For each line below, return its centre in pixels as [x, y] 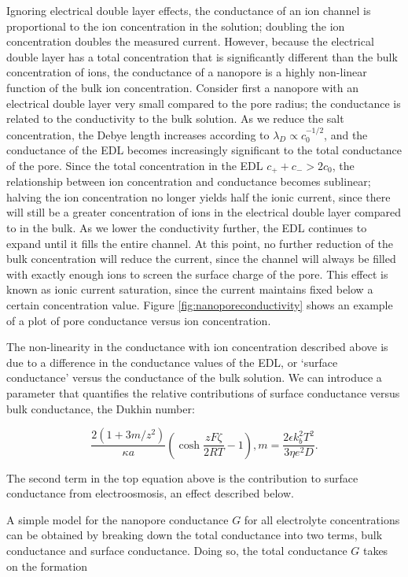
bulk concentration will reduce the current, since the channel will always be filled [201, 259]
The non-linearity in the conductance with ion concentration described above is [197, 347]
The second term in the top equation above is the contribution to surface [182, 477]
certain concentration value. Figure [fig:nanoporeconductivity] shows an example [200, 304]
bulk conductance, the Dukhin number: [101, 408]
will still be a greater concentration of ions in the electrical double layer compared [204, 212]
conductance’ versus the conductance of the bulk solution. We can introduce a [194, 377]
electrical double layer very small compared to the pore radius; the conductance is [204, 103]
